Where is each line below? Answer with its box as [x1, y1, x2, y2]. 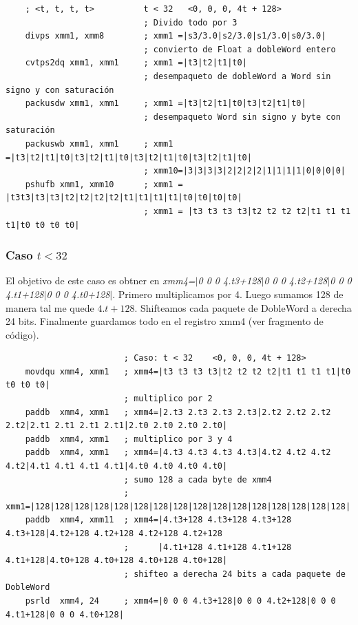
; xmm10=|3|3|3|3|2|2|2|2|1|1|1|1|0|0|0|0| [143, 166, 346, 176]
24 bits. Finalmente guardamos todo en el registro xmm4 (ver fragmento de [6, 314, 324, 328]
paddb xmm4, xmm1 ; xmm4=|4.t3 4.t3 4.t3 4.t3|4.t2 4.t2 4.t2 [25, 447, 331, 458]
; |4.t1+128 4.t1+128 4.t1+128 [123, 542, 292, 552]
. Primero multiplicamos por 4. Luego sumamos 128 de [112, 286, 344, 301]
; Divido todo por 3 [143, 17, 238, 28]
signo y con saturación [6, 85, 114, 95]
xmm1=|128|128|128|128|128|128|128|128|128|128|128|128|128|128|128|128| [6, 501, 351, 511]
